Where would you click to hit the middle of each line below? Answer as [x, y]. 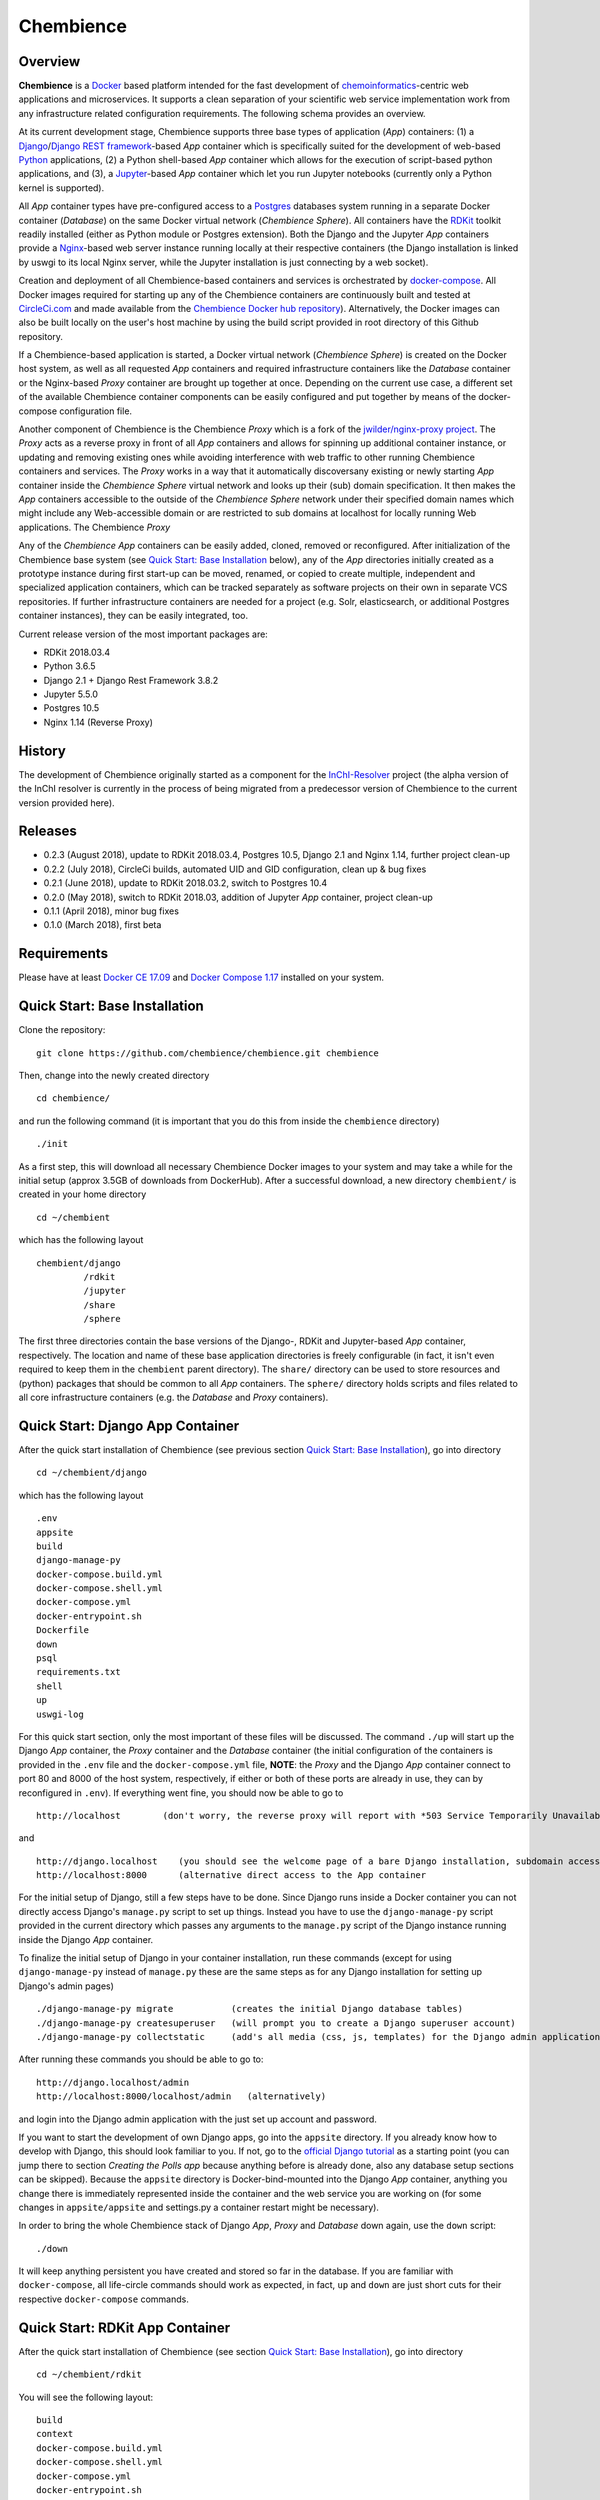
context [55, 2434]
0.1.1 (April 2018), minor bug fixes [111, 911]
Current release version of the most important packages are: [143, 634]
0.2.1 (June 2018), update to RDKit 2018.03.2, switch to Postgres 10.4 [185, 883]
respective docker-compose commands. [104, 2299]
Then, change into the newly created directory [114, 1075]
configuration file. [96, 411]
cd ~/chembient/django [92, 1473]
